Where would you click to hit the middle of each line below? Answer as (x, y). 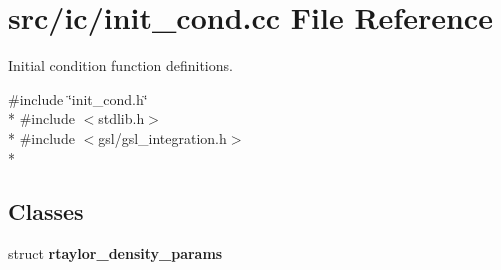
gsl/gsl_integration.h (162, 137)
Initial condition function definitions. (120, 65)
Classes (46, 211)
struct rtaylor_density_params (115, 253)
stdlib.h (121, 118)
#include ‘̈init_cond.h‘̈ (78, 98)
